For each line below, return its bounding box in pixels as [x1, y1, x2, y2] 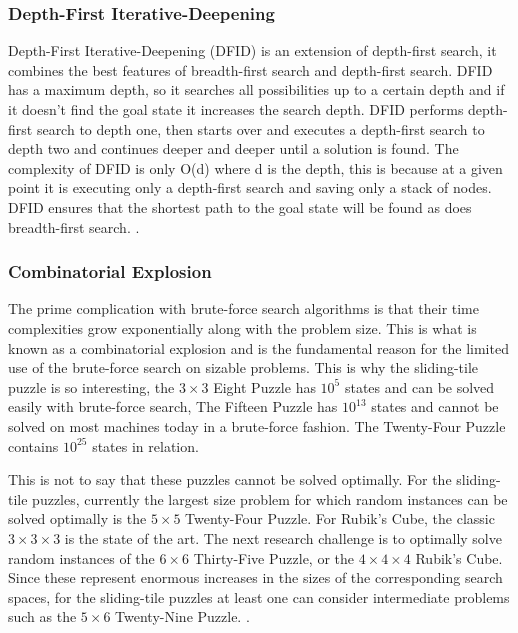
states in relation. [92, 435, 199, 456]
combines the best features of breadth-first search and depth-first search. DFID [8, 59, 493, 80]
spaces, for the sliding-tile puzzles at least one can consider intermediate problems [8, 586, 510, 607]
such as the [8, 606, 77, 627]
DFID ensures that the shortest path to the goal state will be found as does [8, 196, 472, 217]
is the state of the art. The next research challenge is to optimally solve [64, 527, 502, 548]
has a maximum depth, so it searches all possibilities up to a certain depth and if [8, 79, 505, 100]
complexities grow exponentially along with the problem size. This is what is [8, 317, 477, 338]
